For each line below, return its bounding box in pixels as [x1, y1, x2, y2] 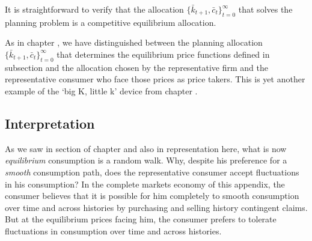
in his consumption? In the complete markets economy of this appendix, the [5, 177, 285, 190]
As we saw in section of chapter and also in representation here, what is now [5, 142, 287, 154]
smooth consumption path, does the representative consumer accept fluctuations [5, 165, 299, 178]
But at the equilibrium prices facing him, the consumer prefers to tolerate [5, 213, 277, 225]
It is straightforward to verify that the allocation [5, 3, 184, 15]
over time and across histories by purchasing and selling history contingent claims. [5, 201, 308, 213]
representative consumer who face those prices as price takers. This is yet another [5, 73, 305, 85]
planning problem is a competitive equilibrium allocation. [5, 16, 216, 28]
